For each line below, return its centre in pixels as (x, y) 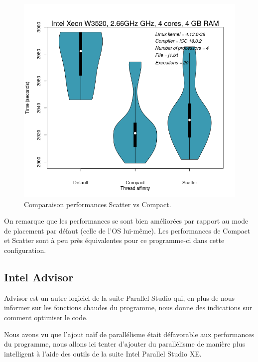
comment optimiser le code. (46, 317)
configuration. (25, 250)
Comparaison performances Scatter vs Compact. (98, 204)
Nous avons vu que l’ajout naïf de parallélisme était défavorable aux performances (129, 334)
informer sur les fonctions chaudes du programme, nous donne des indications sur (128, 307)
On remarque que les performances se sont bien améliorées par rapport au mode (126, 221)
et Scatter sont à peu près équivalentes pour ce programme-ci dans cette (114, 240)
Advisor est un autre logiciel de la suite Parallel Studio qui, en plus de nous (120, 298)
